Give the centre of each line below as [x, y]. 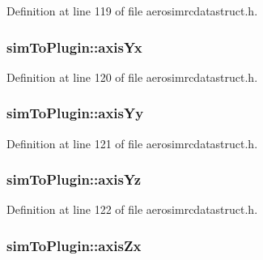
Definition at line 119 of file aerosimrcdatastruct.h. [132, 11]
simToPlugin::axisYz [74, 179]
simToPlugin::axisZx [74, 245]
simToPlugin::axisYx [74, 47]
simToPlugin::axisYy [75, 113]
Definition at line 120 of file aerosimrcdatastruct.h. [132, 77]
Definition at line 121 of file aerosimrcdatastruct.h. [132, 143]
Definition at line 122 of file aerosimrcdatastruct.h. [132, 209]
